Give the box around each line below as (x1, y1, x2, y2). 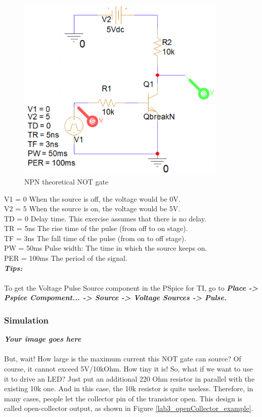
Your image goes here (4, 334, 81, 344)
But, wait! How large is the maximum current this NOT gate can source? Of (4, 353, 241, 364)
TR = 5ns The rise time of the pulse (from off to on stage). (4, 223, 188, 234)
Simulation (4, 313, 49, 326)
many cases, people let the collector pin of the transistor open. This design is (4, 393, 242, 403)
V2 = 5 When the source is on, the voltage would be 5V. (4, 203, 181, 214)
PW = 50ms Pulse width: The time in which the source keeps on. (4, 243, 207, 253)
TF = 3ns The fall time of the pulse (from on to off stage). (4, 233, 187, 243)
